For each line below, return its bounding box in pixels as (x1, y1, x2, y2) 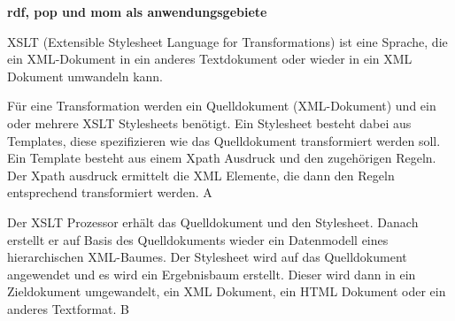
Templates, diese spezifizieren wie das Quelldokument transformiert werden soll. (7, 131, 441, 149)
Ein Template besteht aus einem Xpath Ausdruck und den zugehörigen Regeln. (7, 149, 436, 167)
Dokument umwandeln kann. (7, 66, 163, 85)
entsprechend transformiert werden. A (7, 183, 212, 202)
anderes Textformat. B (7, 299, 130, 317)
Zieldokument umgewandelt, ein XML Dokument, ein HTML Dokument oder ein (7, 282, 446, 301)
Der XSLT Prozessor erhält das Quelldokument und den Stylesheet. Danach (7, 212, 419, 231)
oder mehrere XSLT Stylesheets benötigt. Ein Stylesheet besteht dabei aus (7, 113, 412, 132)
